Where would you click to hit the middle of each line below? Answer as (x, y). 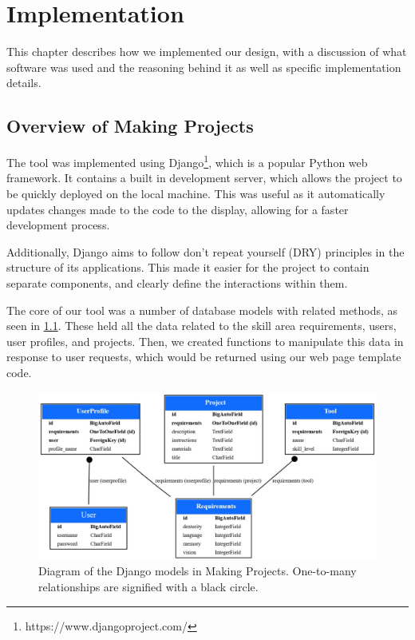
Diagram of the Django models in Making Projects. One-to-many (198, 571)
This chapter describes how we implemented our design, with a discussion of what (207, 52)
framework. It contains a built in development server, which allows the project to (204, 178)
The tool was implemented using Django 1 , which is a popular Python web (187, 161)
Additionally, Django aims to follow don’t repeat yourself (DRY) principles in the (206, 251)
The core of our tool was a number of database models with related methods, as (202, 310)
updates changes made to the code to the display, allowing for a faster (178, 209)
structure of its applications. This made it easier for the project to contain (188, 267)
